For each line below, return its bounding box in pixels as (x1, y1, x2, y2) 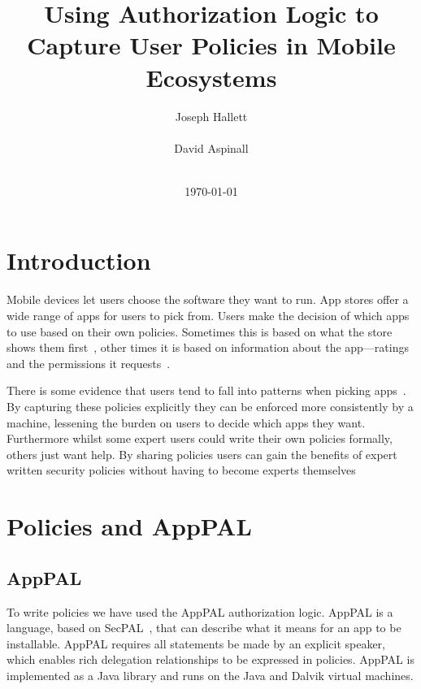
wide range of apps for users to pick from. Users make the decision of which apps (7, 307, 410, 323)
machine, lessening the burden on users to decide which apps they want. (7, 414, 366, 431)
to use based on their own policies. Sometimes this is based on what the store (7, 323, 393, 340)
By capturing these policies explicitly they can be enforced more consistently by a (7, 397, 414, 414)
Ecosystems (145, 60, 277, 93)
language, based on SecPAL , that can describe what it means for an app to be (7, 619, 401, 636)
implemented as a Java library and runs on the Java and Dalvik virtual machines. (7, 666, 414, 683)
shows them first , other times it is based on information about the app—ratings (7, 339, 409, 356)
